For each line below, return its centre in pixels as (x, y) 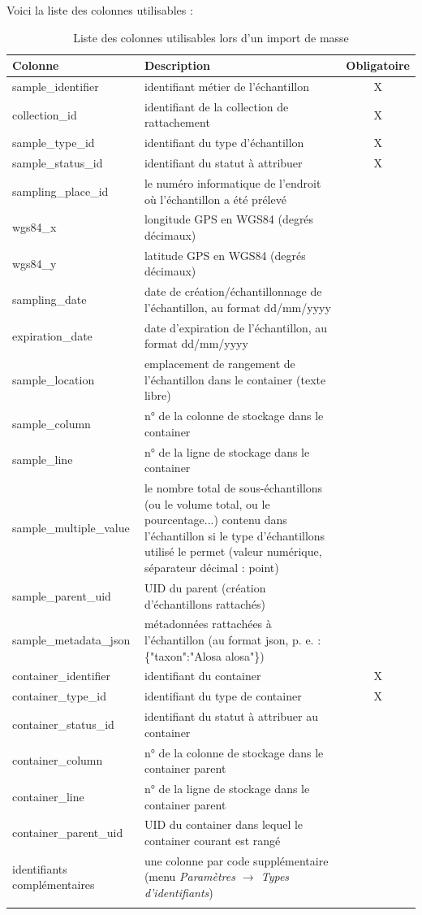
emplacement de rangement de (220, 364)
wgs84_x (34, 227)
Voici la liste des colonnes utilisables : (100, 10)
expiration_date (52, 335)
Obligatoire (378, 65)
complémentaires (54, 885)
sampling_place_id (60, 191)
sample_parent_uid (62, 595)
